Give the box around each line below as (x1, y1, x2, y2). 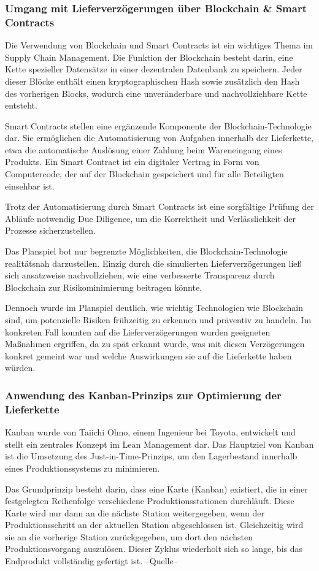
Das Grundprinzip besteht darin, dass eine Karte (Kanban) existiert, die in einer (5, 482, 308, 495)
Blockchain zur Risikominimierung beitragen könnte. (5, 280, 202, 293)
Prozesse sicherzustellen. (5, 224, 96, 237)
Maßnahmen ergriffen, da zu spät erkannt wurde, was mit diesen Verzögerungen (5, 337, 305, 350)
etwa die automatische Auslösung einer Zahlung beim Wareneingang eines (5, 143, 282, 156)
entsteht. (5, 99, 37, 112)
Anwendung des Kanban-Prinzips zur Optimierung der (5, 387, 282, 402)
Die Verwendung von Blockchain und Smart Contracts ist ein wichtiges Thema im (5, 39, 313, 52)
